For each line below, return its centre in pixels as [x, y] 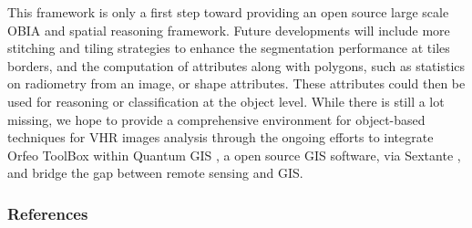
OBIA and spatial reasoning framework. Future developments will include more [229, 30]
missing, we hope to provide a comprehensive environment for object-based [216, 119]
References [48, 213]
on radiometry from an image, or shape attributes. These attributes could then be [236, 83]
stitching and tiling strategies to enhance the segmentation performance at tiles [229, 48]
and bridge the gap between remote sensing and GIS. [155, 173]
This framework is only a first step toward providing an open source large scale [228, 12]
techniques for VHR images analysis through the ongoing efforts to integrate [221, 137]
